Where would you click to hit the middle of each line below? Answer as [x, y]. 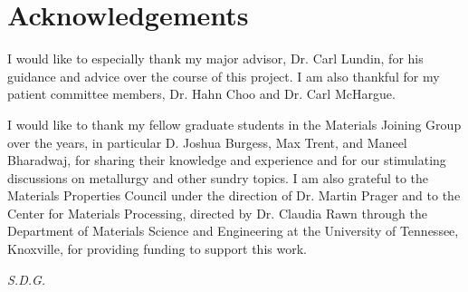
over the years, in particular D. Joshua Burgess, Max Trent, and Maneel [207, 142]
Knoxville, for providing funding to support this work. [157, 249]
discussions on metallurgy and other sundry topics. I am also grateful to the [218, 177]
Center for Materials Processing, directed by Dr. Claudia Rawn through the [217, 213]
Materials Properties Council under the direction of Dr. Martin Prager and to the [234, 195]
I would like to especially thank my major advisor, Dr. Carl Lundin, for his [215, 58]
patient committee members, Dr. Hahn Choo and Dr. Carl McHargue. [201, 94]
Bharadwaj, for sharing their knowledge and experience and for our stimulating [227, 160]
